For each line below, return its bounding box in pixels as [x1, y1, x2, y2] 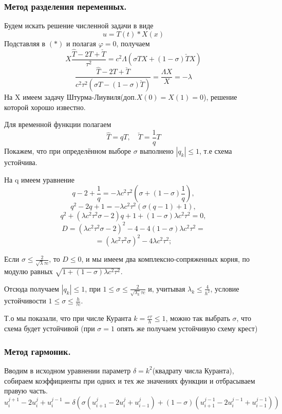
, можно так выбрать [165, 313, 230, 323]
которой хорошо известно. [4, 101, 86, 112]
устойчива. [4, 157, 37, 168]
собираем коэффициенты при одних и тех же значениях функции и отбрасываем [4, 375, 255, 386]
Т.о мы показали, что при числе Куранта [4, 313, 131, 323]
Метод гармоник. [4, 345, 71, 357]
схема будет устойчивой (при [4, 323, 95, 334]
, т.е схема [199, 146, 232, 156]
